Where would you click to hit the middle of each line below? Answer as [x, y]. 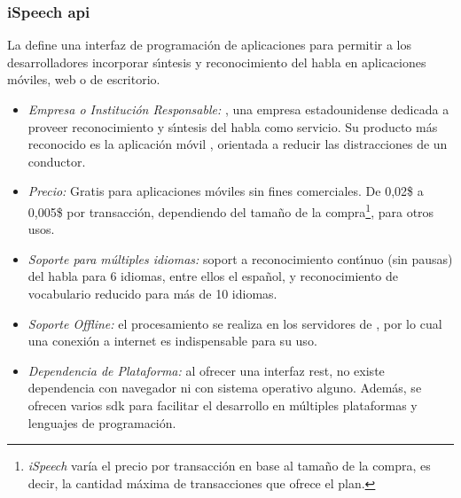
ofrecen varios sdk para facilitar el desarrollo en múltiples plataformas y [223, 405]
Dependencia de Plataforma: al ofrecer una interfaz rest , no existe [206, 370]
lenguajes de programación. [102, 422]
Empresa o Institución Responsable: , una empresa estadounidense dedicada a [238, 109]
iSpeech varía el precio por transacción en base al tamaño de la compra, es [229, 466]
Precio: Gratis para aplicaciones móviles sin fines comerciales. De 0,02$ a [226, 191]
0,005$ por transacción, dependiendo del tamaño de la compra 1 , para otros [231, 210]
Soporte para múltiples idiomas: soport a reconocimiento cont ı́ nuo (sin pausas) [240, 258]
